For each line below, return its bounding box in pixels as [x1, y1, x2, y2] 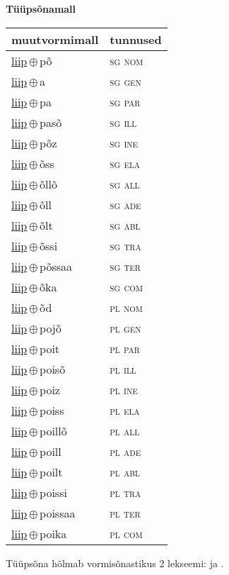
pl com [110, 525, 143, 542]
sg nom [110, 52, 143, 69]
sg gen [110, 72, 141, 89]
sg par [110, 93, 141, 110]
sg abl [110, 216, 141, 233]
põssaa [40, 257, 72, 274]
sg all [110, 175, 140, 192]
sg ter [110, 257, 141, 274]
